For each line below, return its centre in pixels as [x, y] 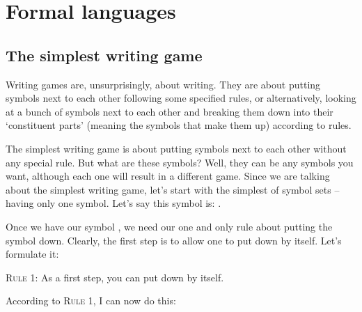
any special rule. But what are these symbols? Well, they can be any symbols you [180, 162]
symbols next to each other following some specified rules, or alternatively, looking [181, 98]
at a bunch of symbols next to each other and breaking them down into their [170, 111]
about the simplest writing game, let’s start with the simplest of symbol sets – [173, 189]
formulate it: [32, 254]
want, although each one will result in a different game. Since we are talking [168, 176]
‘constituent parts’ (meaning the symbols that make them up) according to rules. [179, 125]
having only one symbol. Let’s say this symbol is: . [113, 203]
